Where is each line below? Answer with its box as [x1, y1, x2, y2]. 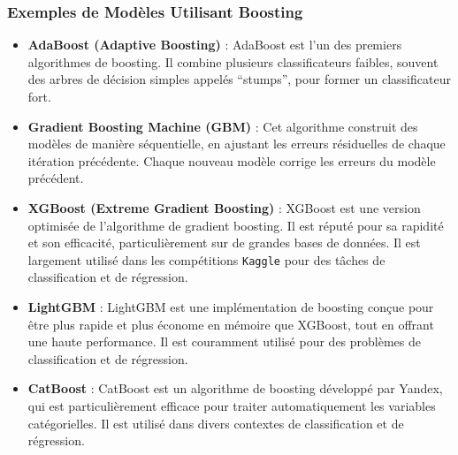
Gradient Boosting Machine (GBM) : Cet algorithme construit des [27, 117, 418, 135]
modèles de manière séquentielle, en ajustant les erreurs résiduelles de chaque [27, 134, 446, 153]
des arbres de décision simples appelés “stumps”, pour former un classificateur [27, 70, 451, 88]
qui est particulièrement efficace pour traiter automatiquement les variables [27, 396, 436, 414]
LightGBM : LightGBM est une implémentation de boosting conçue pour [27, 298, 434, 315]
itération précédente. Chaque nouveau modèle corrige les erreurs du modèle [27, 151, 436, 170]
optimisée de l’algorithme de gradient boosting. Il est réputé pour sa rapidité [27, 216, 444, 234]
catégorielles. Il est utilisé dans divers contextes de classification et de [27, 413, 404, 432]
